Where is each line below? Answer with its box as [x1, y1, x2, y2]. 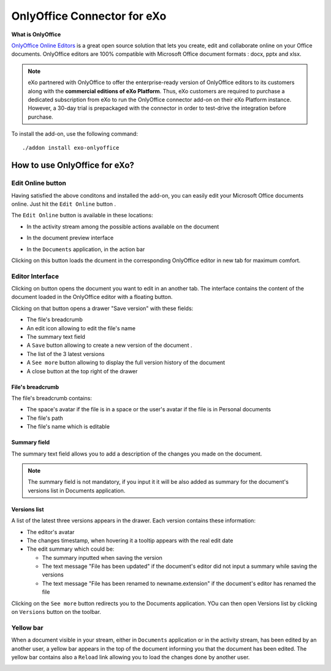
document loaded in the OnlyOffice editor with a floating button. [11, 293, 173, 301]
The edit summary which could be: [26, 545, 115, 553]
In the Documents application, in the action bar [26, 246, 145, 253]
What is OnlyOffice [11, 31, 61, 38]
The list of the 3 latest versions [26, 350, 105, 357]
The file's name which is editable [26, 423, 110, 430]
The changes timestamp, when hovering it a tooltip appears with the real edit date [26, 537, 234, 544]
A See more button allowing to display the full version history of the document [26, 359, 226, 367]
